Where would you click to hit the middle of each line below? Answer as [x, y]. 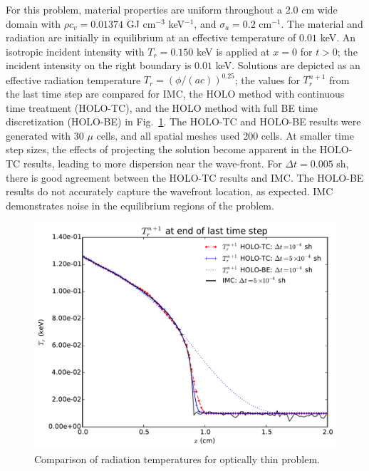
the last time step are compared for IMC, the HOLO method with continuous [175, 94]
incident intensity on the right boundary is [99, 65]
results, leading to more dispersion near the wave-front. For [152, 164]
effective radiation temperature [73, 79]
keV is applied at [233, 51]
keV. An [338, 37]
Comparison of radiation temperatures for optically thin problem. [177, 459]
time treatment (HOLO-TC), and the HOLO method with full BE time [162, 107]
